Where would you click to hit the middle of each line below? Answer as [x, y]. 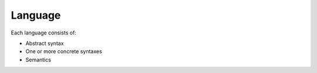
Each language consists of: [43, 33]
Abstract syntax [45, 43]
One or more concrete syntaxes [64, 51]
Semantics [38, 60]
